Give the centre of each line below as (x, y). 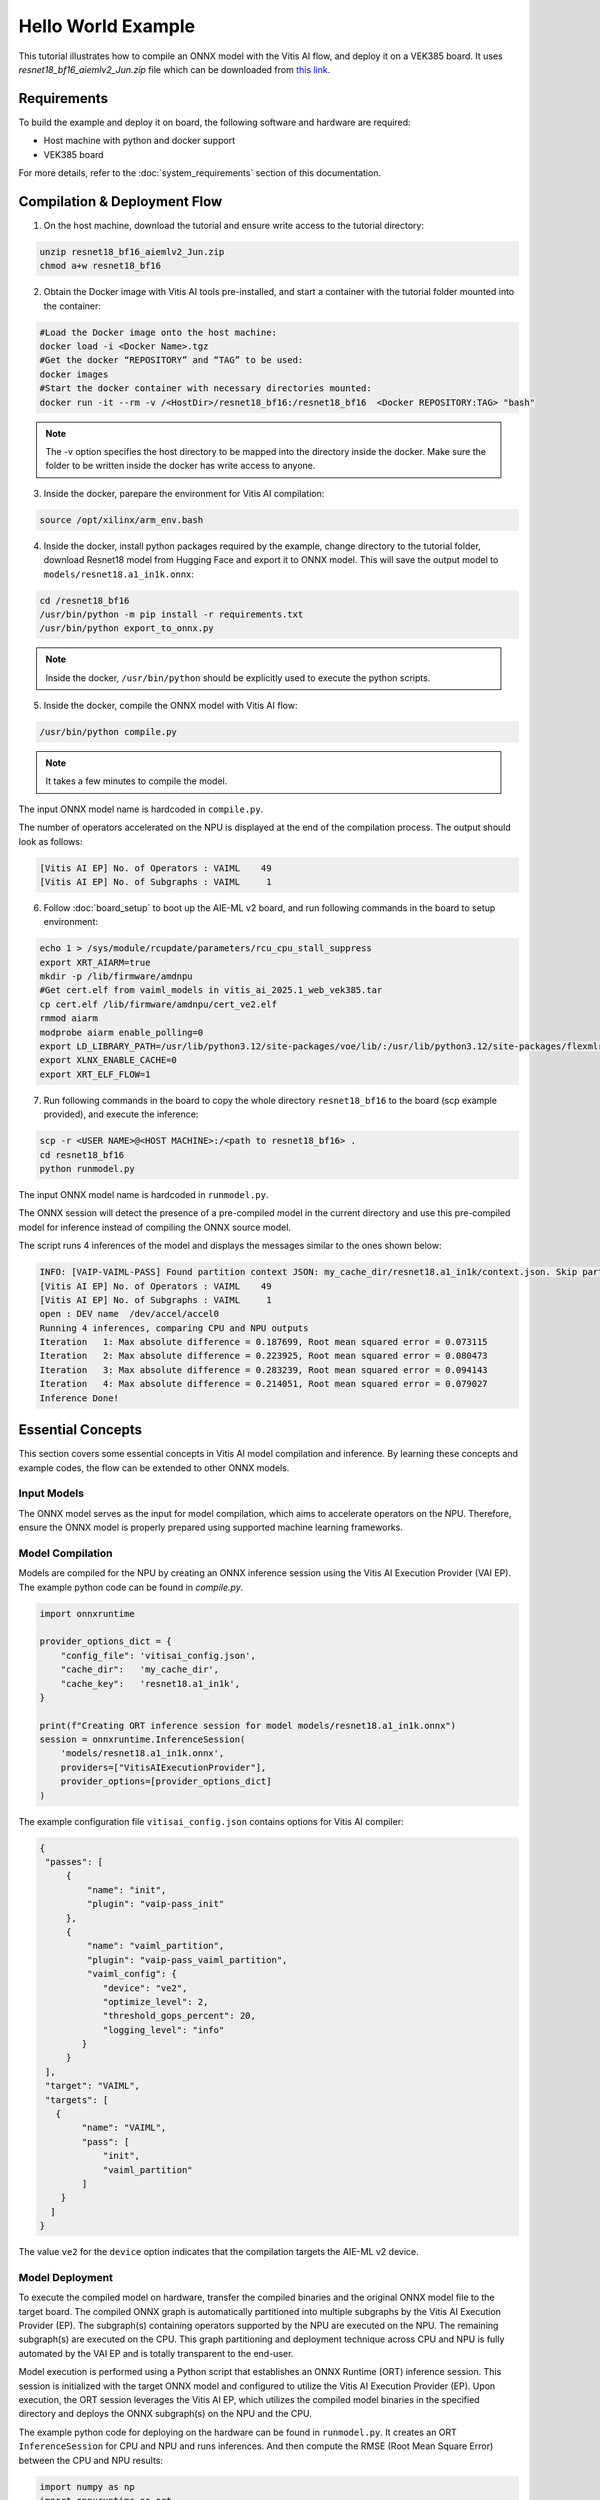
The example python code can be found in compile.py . (131, 1587)
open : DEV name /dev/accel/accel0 (129, 1314)
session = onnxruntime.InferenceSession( (142, 1739)
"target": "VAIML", (92, 2086)
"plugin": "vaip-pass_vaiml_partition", (187, 1959)
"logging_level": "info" (163, 2029)
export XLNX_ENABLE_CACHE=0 (108, 1060)
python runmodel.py (87, 1168)
